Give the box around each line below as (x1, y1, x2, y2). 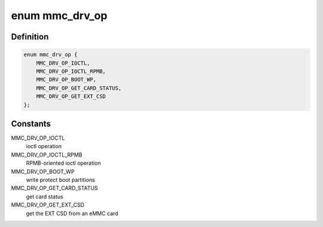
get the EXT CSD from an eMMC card (26, 210, 118, 217)
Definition (11, 32, 49, 42)
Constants (11, 118, 51, 128)
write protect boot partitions (26, 176, 95, 183)
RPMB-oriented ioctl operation (26, 159, 101, 167)
